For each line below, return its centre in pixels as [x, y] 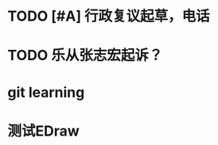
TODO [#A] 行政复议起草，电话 [109, 16]
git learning [46, 92]
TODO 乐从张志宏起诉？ [85, 55]
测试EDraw [44, 131]
